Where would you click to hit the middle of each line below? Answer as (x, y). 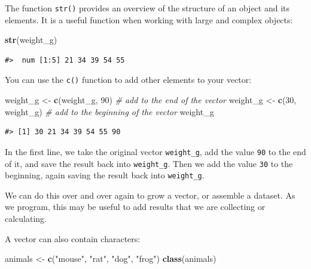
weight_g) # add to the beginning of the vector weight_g (109, 111)
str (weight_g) (31, 40)
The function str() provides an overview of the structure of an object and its (147, 8)
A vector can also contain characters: (73, 238)
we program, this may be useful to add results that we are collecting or (135, 207)
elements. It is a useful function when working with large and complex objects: (149, 19)
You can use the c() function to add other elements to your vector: (128, 80)
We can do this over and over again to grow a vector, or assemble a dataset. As (150, 195)
